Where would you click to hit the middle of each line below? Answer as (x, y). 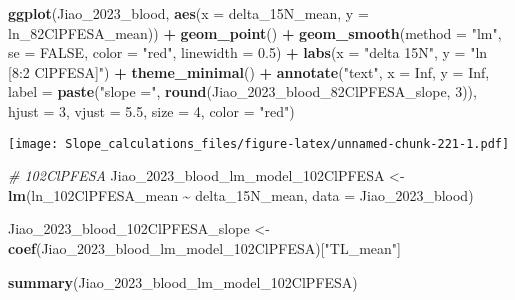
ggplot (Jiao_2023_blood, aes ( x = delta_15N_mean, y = (188, 13)
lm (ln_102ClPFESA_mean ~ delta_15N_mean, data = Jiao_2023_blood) (241, 194)
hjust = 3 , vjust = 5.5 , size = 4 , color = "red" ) (151, 110)
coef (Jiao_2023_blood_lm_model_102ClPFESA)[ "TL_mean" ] (204, 248)
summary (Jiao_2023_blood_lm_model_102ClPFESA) (183, 281)
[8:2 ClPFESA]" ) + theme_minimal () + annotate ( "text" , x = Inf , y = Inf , (249, 71)
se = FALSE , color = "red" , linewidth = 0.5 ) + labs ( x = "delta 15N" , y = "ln (248, 52)
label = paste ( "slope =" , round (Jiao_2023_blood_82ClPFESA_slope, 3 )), (242, 91)
